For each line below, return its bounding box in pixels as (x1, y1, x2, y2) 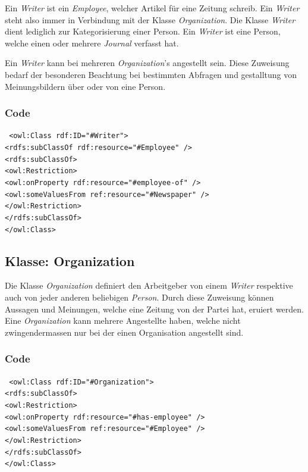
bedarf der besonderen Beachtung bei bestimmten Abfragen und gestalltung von (5, 68, 297, 80)
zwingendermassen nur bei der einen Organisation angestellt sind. (5, 326, 244, 338)
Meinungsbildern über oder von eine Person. (5, 80, 166, 92)
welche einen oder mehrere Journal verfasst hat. (5, 36, 179, 49)
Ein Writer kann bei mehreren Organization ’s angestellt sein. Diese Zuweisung (5, 57, 290, 69)
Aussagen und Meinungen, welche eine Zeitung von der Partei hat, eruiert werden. (5, 302, 304, 315)
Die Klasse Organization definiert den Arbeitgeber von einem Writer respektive (5, 279, 293, 292)
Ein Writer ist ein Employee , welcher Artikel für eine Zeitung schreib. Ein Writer (5, 2, 300, 14)
